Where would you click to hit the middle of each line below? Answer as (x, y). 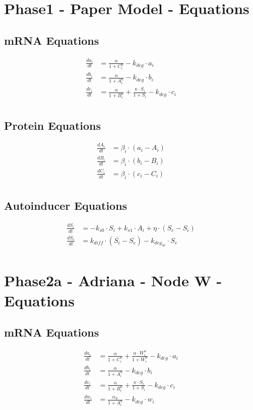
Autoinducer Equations (66, 206)
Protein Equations (53, 125)
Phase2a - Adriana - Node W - (113, 280)
